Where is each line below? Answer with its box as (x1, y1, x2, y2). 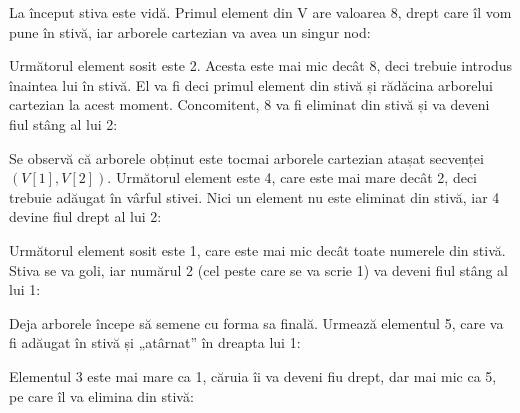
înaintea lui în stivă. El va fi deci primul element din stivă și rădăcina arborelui (9, 74, 493, 95)
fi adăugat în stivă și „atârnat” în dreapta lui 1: (9, 332, 301, 353)
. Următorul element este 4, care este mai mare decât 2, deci (107, 167, 478, 188)
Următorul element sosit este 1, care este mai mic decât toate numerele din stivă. (9, 239, 506, 260)
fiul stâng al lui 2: (9, 113, 118, 134)
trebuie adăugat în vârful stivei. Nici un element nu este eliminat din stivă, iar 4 (9, 186, 500, 207)
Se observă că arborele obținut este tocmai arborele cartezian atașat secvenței (9, 147, 484, 168)
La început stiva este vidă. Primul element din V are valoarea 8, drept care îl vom (9, 2, 512, 22)
